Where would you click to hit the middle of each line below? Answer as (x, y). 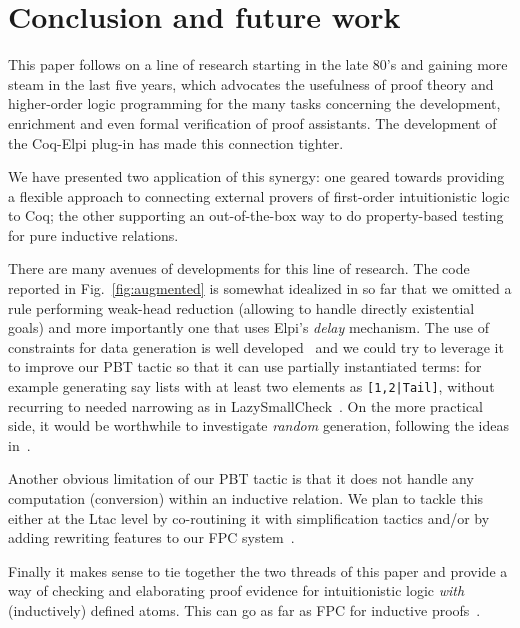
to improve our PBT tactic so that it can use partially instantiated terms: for (245, 366)
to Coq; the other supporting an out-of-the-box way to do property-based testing (256, 215)
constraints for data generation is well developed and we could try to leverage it (256, 346)
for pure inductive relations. (93, 234)
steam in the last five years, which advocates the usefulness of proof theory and (251, 83)
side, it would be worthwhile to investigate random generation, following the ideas (258, 425)
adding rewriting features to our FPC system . (151, 537)
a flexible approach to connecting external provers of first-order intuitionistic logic (259, 195)
